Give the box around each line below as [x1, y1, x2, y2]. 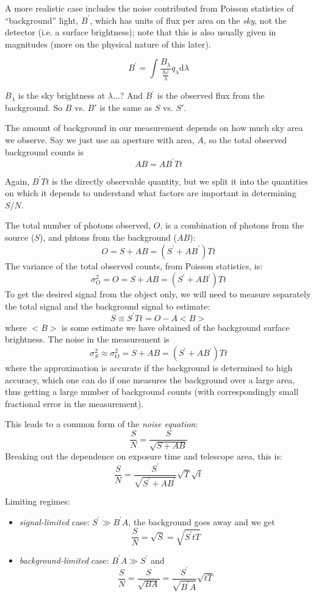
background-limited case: [19, 553, 109, 566]
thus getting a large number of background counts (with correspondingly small [5, 385, 299, 398]
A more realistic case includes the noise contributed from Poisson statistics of [5, 2, 294, 14]
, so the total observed [203, 133, 287, 146]
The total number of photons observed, [5, 219, 151, 232]
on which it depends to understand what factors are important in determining [5, 186, 296, 199]
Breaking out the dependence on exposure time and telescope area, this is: [5, 450, 282, 463]
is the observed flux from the [157, 89, 265, 102]
